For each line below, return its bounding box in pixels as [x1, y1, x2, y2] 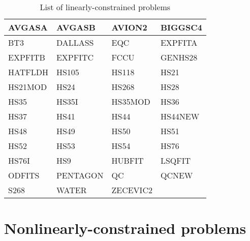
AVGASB [56, 21, 96, 33]
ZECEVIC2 [111, 184, 152, 196]
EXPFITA [160, 37, 198, 48]
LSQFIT [160, 155, 191, 166]
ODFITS [8, 169, 40, 181]
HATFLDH [8, 66, 48, 78]
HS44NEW [160, 110, 200, 122]
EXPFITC [56, 51, 94, 63]
